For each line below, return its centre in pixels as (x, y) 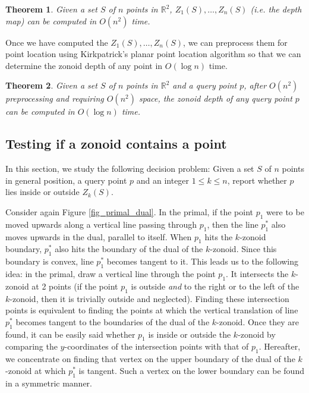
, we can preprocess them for (235, 42)
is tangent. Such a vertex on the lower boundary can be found (191, 370)
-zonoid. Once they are (258, 321)
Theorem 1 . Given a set (51, 9)
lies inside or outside (42, 192)
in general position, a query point (66, 180)
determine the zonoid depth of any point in (84, 65)
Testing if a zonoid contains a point (116, 144)
